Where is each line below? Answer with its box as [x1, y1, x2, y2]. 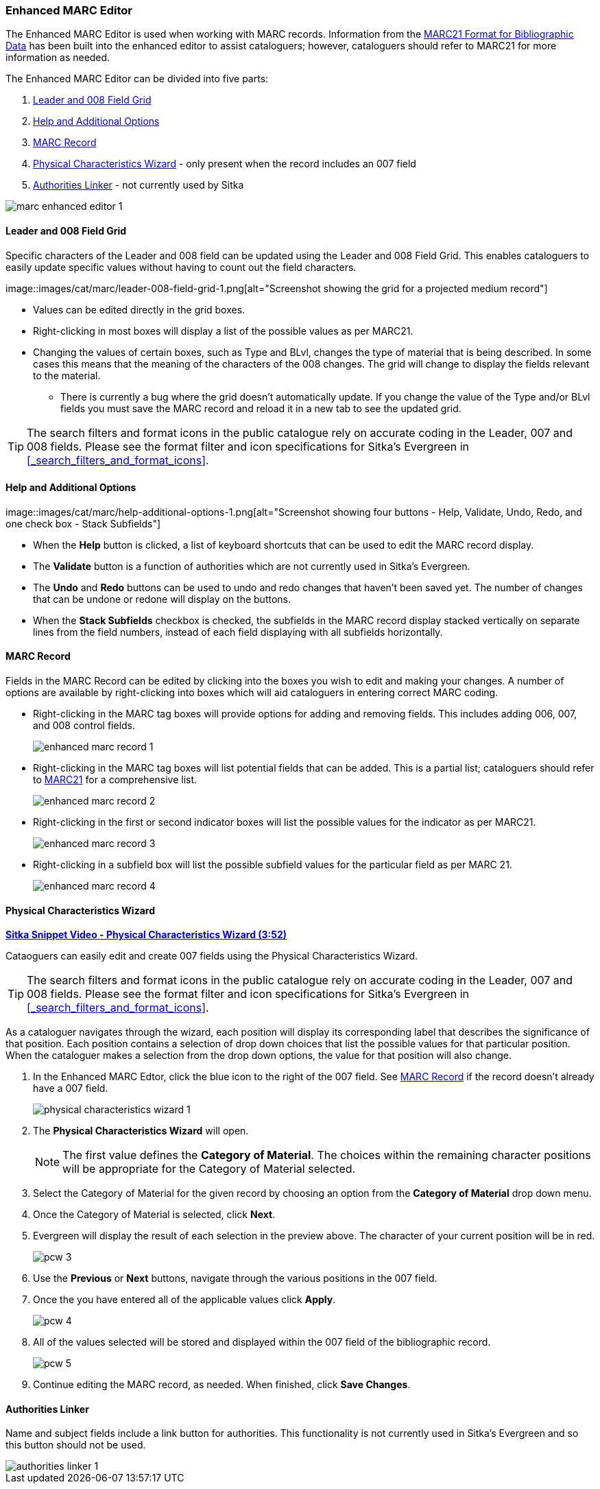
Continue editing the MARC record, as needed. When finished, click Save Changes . [33, 1379, 411, 1391]
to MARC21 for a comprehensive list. [33, 774, 197, 786]
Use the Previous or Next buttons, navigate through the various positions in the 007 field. [33, 1272, 437, 1285]
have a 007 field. [33, 1082, 108, 1095]
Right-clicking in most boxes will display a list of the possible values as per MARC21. [33, 324, 413, 337]
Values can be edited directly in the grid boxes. [33, 303, 245, 315]
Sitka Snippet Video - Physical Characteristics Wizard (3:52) [5, 929, 287, 941]
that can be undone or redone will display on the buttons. [33, 593, 291, 605]
